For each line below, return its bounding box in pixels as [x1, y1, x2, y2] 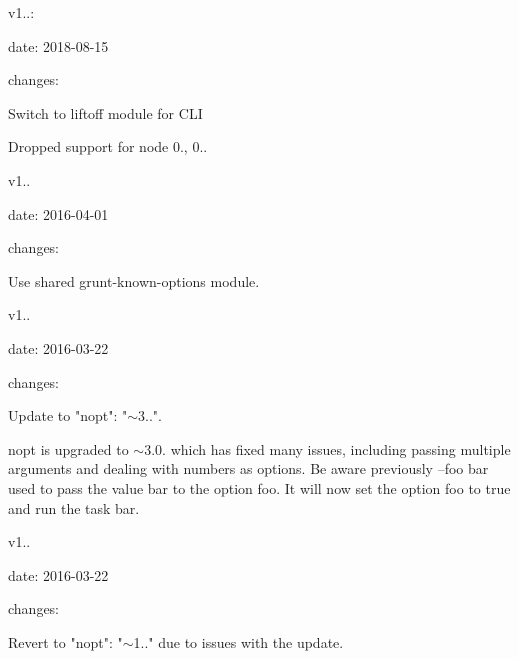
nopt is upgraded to [8, 438, 129, 459]
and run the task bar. [8, 497, 140, 518]
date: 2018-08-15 [8, 35, 109, 56]
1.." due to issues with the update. [133, 631, 344, 652]
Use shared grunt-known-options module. [8, 270, 260, 291]
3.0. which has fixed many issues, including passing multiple [144, 438, 511, 459]
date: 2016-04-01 [8, 203, 109, 224]
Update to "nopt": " [8, 405, 128, 426]
